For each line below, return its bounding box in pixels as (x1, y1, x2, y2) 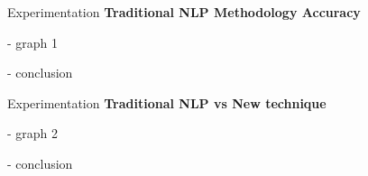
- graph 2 (7, 124, 59, 143)
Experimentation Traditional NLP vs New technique (7, 93, 327, 112)
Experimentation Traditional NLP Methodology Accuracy (7, 3, 361, 21)
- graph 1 (7, 32, 59, 51)
